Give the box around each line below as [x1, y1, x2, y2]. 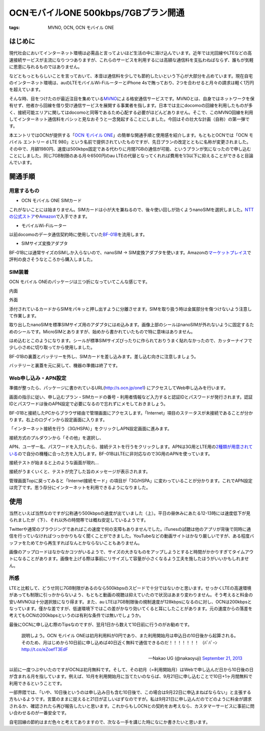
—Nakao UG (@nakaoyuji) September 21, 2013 [148, 655, 242, 661]
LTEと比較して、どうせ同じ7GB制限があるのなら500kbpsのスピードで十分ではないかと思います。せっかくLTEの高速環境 [9, 585, 252, 591]
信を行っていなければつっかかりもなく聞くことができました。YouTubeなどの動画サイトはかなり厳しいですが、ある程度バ [9, 533, 255, 539]
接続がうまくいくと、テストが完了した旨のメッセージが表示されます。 [9, 469, 151, 474]
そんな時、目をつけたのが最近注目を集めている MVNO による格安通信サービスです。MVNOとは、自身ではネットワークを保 [9, 96, 255, 102]
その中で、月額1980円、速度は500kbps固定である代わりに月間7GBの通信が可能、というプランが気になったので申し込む [9, 146, 251, 152]
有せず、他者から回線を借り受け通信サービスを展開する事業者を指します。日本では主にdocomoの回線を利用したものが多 [9, 103, 253, 108]
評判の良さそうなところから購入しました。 [9, 257, 95, 262]
